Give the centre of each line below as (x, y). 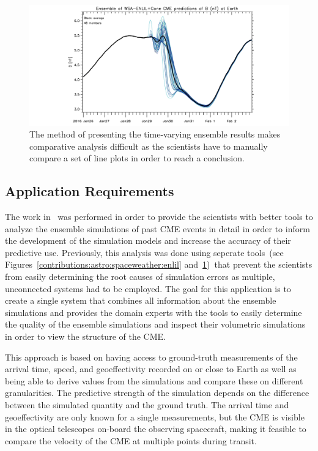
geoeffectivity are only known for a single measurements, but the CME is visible (155, 416)
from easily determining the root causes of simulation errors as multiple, (140, 277)
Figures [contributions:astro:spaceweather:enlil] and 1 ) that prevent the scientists (159, 264)
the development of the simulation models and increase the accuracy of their (148, 240)
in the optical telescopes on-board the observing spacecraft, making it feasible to (156, 429)
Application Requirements (90, 191)
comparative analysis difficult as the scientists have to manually (149, 146)
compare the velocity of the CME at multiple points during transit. (131, 440)
